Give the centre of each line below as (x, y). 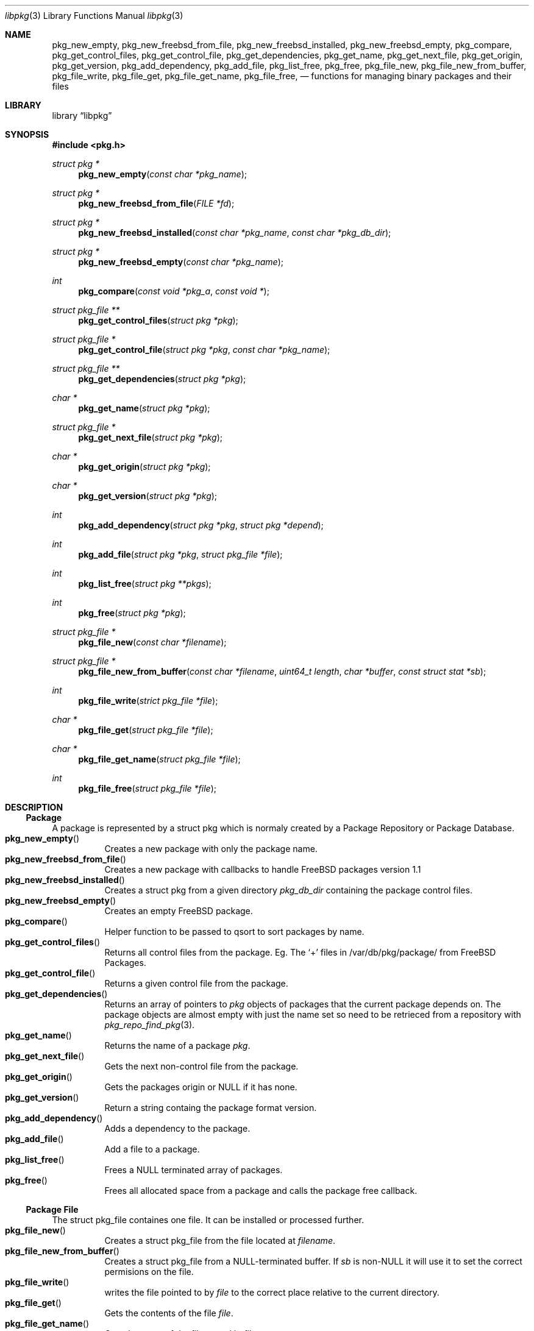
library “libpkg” (82, 115)
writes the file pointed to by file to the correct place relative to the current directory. (272, 1292)
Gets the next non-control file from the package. (201, 1066)
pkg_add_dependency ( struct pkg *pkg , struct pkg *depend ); (201, 525)
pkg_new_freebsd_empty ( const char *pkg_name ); (181, 262)
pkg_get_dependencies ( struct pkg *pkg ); (162, 379)
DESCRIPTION (34, 807)
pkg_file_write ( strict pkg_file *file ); (148, 701)
